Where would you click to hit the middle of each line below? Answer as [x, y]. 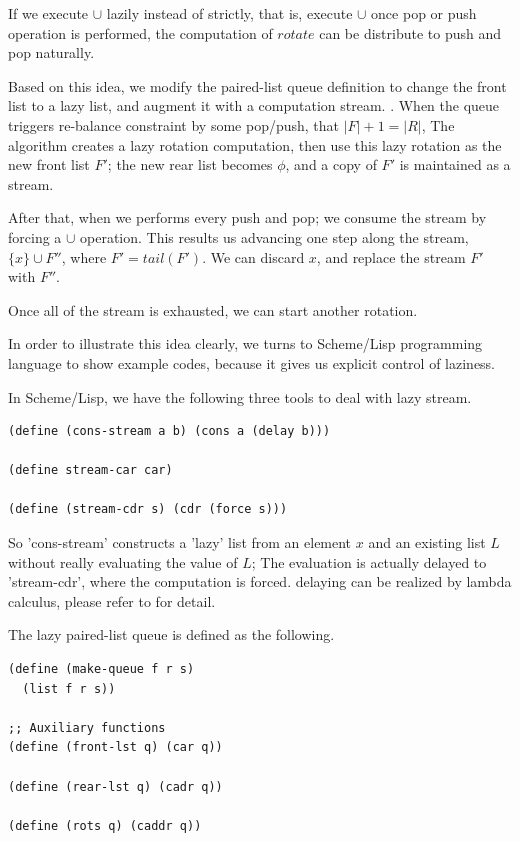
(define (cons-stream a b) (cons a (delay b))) [169, 431]
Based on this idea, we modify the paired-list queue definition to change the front [257, 85]
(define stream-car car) [90, 470]
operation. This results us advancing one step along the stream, [274, 236]
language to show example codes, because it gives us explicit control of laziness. [252, 362]
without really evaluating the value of [123, 561]
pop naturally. [51, 52]
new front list [49, 164]
